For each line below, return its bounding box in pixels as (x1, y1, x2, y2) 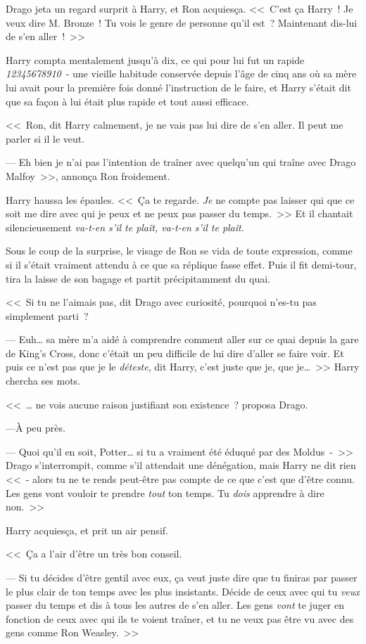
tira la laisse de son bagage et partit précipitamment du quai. (6, 271, 271, 285)
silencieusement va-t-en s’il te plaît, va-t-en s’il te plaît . (6, 219, 244, 234)
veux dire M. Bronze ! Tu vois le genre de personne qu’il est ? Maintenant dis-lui (6, 15, 358, 30)
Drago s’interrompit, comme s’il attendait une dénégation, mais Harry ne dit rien (6, 458, 356, 472)
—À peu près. (6, 420, 65, 435)
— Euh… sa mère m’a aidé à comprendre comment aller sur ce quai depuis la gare (6, 332, 359, 347)
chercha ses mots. (6, 373, 81, 388)
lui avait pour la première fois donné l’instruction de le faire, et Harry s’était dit (6, 79, 351, 94)
